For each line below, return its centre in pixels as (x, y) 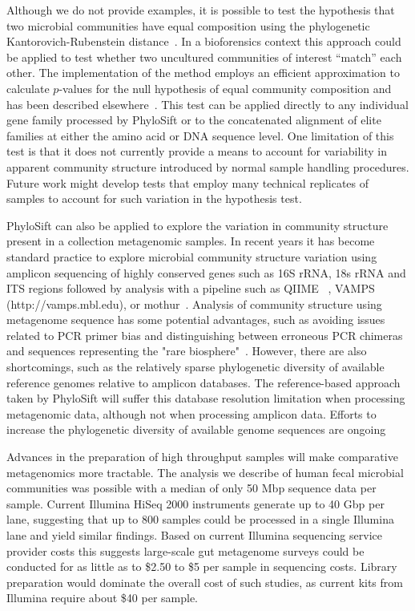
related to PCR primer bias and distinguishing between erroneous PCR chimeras (205, 335)
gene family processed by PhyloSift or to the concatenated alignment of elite (194, 120)
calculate (28, 88)
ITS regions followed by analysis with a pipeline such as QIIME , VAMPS (191, 288)
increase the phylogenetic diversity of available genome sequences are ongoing (196, 429)
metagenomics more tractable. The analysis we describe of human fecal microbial (205, 472)
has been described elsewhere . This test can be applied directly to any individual (207, 104)
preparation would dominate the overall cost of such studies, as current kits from (205, 582)
